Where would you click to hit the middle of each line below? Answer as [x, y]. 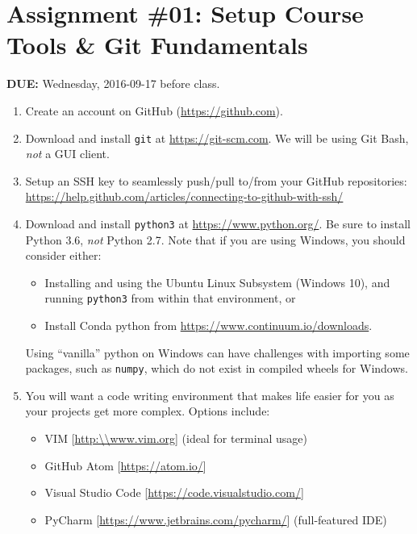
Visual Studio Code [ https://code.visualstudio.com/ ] [174, 492]
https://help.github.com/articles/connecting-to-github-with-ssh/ [184, 196]
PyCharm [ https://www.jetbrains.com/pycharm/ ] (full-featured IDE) [216, 519]
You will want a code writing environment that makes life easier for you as [210, 395]
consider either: [63, 255]
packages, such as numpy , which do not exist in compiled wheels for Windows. [217, 368]
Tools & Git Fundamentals [157, 45]
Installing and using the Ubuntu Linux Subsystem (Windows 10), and [217, 282]
